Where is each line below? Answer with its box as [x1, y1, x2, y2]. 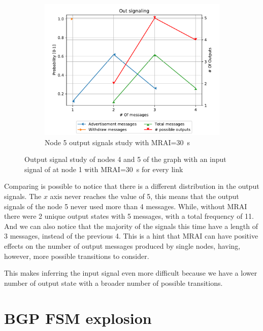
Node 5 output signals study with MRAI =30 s [45, 137, 190, 147]
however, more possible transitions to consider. [4, 250, 149, 261]
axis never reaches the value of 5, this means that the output [50, 190, 239, 201]
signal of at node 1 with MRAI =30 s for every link [24, 163, 183, 174]
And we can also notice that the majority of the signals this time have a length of [4, 220, 258, 231]
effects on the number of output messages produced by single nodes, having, [4, 240, 241, 251]
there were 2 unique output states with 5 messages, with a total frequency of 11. [4, 211, 254, 221]
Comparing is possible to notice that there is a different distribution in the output [4, 181, 259, 191]
